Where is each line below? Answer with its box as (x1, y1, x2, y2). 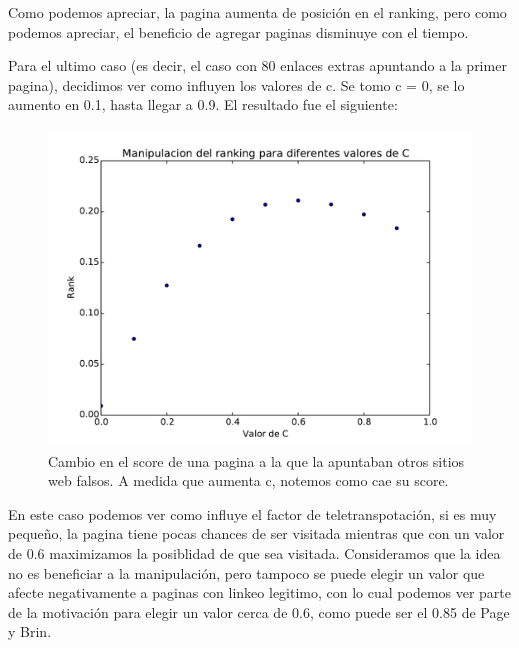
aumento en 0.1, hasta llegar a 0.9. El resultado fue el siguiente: (8, 94, 398, 115)
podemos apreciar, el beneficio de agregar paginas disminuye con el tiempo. (8, 21, 469, 42)
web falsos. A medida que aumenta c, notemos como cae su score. (48, 470, 449, 491)
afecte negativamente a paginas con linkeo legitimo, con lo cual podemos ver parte (8, 582, 512, 603)
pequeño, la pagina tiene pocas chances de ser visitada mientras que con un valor (8, 523, 505, 544)
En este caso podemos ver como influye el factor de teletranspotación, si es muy (8, 503, 497, 524)
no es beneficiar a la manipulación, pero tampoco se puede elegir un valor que (8, 562, 485, 583)
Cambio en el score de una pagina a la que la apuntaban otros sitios (48, 450, 465, 471)
